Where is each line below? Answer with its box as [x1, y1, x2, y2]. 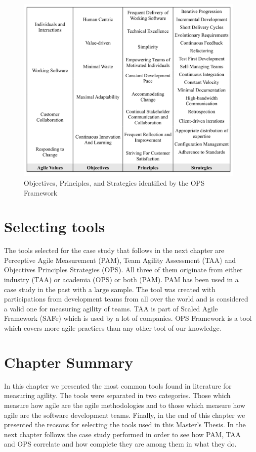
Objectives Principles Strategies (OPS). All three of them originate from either [4, 264, 243, 275]
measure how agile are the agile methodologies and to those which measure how [4, 400, 246, 410]
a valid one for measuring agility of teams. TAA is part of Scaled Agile [4, 303, 218, 313]
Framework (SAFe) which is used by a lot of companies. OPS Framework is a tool [4, 313, 252, 323]
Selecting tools [4, 216, 105, 237]
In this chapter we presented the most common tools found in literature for [4, 380, 232, 391]
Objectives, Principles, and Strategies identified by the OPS [24, 177, 205, 188]
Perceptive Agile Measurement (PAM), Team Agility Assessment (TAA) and [4, 254, 236, 265]
